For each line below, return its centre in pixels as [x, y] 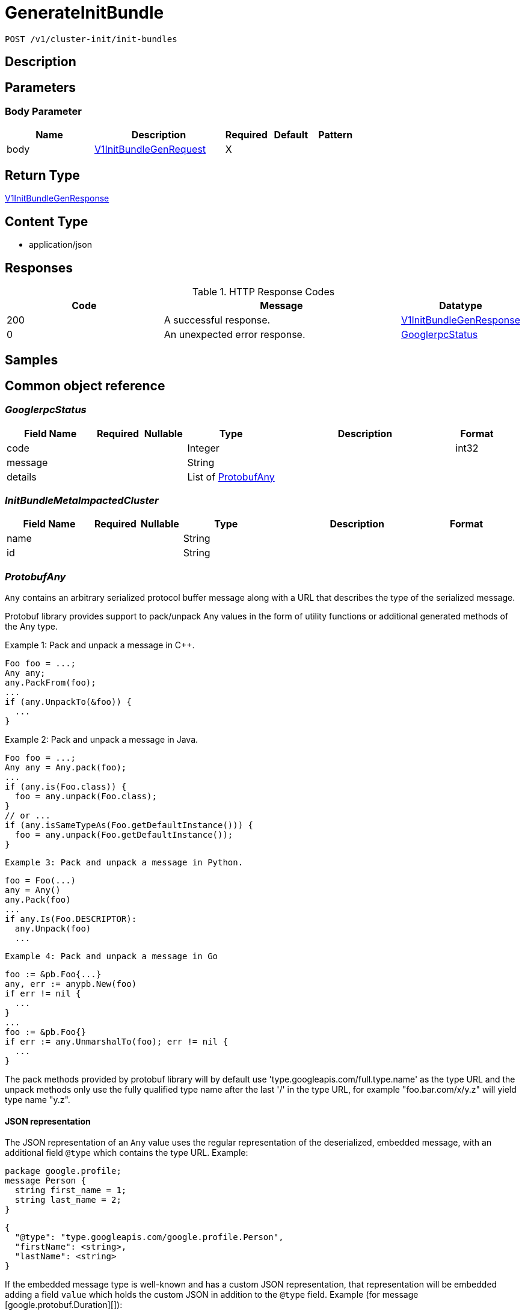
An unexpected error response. [235, 334]
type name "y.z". [38, 1100]
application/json [60, 245]
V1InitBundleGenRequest [150, 149]
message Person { [45, 1181]
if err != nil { [43, 994]
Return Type [42, 175]
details [22, 477]
